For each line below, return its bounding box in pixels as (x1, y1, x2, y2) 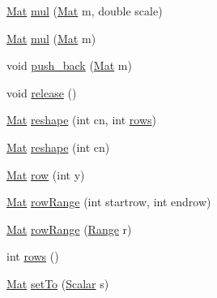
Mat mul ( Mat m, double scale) (6, 2, 163, 19)
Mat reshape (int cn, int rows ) (6, 111, 157, 128)
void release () (6, 84, 77, 101)
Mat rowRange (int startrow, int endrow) (6, 193, 211, 210)
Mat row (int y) (6, 166, 85, 183)
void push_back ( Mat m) (6, 57, 132, 74)
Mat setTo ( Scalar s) (6, 274, 109, 292)
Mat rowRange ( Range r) (6, 220, 132, 237)
